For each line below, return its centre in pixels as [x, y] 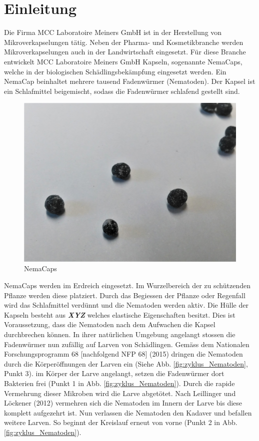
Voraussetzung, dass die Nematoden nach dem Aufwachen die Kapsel [110, 324]
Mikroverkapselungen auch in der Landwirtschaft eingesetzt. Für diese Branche [125, 52]
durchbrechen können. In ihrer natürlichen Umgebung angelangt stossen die [120, 334]
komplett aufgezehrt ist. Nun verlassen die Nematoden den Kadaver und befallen [128, 412]
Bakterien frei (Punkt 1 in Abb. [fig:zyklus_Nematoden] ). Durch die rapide [119, 383]
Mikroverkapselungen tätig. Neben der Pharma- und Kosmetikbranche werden [124, 42]
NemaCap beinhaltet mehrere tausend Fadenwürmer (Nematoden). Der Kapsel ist [130, 81]
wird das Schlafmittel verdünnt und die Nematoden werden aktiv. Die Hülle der [126, 305]
